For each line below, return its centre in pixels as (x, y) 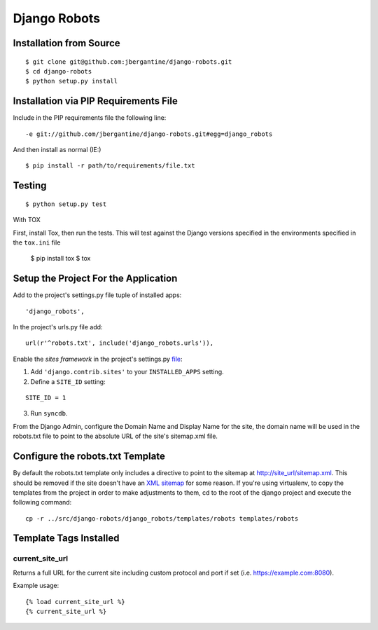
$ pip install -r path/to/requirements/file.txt (110, 166)
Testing (30, 186)
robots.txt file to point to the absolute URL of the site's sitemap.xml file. (115, 436)
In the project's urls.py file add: (58, 327)
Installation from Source (66, 43)
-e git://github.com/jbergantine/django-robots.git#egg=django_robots (149, 134)
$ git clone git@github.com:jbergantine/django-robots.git (129, 62)
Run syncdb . (49, 413)
